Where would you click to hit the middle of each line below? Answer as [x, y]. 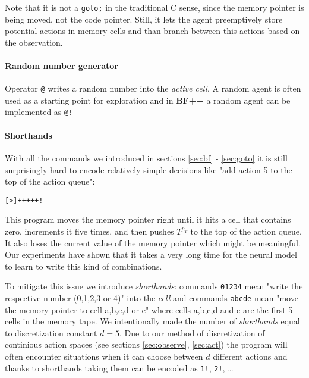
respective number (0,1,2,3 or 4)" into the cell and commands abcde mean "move [152, 298]
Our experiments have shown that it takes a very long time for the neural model [151, 254]
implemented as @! [39, 112]
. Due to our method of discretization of [192, 332]
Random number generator [62, 66]
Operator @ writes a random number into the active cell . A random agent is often [153, 88]
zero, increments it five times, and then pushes [89, 231]
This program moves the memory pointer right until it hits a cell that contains [148, 219]
